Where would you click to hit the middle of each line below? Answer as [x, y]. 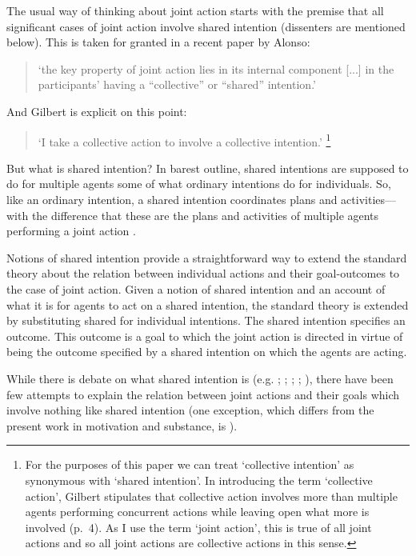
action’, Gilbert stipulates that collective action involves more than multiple [211, 496]
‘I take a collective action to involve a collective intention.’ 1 [184, 140]
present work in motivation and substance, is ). [122, 425]
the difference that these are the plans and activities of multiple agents [205, 215]
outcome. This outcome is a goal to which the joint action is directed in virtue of [205, 336]
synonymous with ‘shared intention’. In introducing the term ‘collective [199, 480]
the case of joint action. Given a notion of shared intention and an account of [196, 288]
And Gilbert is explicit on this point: [97, 111]
